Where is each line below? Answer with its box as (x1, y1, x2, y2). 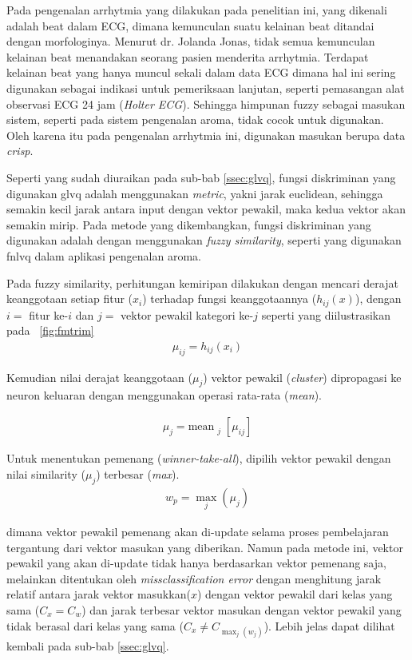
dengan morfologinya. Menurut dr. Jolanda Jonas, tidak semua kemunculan (6, 33, 375, 50)
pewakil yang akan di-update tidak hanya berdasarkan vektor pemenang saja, (6, 555, 386, 571)
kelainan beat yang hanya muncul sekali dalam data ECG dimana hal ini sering (6, 64, 396, 81)
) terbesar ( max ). (96, 465, 180, 482)
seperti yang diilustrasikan (261, 306, 390, 323)
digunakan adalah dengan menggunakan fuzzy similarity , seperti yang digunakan (6, 232, 402, 248)
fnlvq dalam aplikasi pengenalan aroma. (6, 247, 201, 264)
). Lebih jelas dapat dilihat (263, 617, 395, 634)
